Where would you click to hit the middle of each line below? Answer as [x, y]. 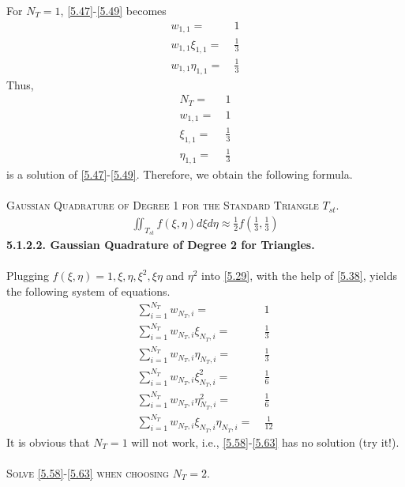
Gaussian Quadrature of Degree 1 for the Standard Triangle [163, 205]
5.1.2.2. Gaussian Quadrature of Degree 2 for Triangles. [161, 245]
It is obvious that [48, 442]
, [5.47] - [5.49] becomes [113, 10]
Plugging [28, 276]
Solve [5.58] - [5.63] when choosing [88, 472]
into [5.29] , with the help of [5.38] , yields [299, 276]
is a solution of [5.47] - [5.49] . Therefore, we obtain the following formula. [180, 174]
